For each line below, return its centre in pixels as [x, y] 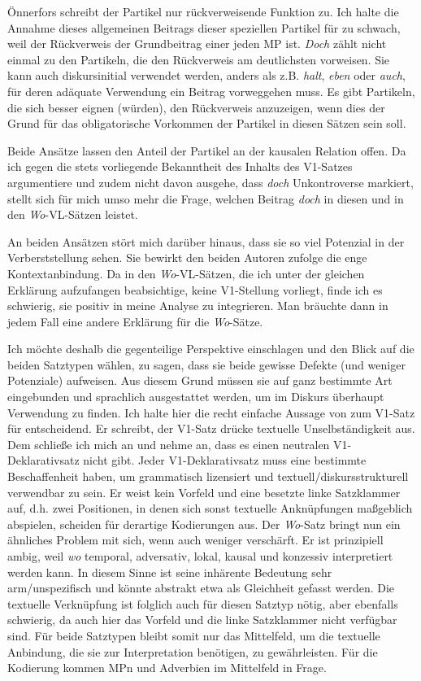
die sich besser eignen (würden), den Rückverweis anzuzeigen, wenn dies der [196, 107]
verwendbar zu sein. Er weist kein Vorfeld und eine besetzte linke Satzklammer [204, 492]
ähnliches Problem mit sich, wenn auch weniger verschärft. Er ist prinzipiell [195, 540]
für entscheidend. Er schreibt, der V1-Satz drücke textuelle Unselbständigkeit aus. [211, 428]
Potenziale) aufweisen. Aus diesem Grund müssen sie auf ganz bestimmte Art [200, 380]
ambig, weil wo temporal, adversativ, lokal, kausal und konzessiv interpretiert [200, 556]
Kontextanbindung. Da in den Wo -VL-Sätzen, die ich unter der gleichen [186, 273]
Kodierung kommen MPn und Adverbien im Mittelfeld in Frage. [167, 668]
